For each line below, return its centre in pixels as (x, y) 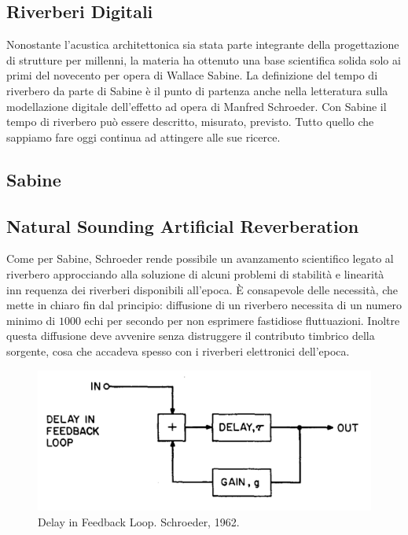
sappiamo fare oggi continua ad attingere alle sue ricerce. (143, 137)
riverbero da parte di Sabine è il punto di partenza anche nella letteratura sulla (197, 90)
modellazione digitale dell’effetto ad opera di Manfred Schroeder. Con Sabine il (197, 106)
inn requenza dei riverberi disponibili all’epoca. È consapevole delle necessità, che (202, 289)
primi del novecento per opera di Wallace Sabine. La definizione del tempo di (192, 75)
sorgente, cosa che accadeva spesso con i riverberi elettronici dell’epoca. (178, 351)
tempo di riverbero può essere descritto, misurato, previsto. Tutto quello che (190, 122)
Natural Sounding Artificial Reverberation (183, 225)
